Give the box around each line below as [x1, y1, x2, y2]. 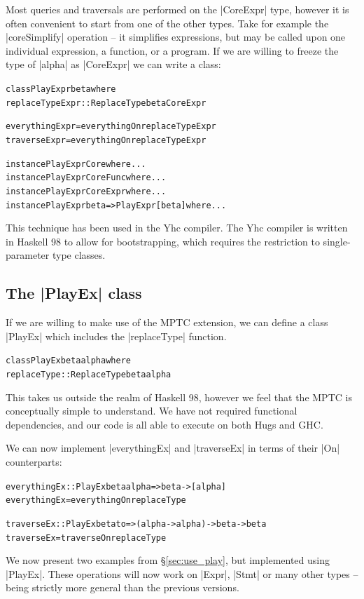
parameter [6, 248, 50, 262]
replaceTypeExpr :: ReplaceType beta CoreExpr [6, 97, 206, 108]
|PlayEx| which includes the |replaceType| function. [6, 328, 227, 343]
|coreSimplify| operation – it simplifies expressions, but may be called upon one [6, 29, 346, 44]
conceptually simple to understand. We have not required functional [6, 403, 297, 418]
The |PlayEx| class [6, 282, 142, 304]
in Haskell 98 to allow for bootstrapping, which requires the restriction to [6, 234, 320, 248]
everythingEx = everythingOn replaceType [6, 495, 186, 506]
